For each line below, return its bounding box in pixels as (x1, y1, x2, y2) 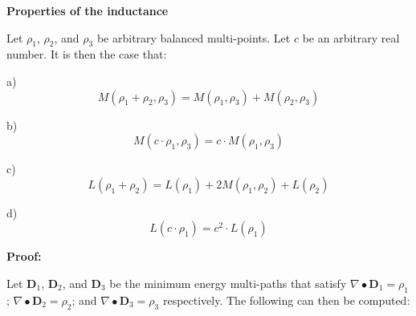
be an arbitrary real (302, 29, 400, 46)
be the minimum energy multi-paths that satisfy (109, 274, 347, 291)
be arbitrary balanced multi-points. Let (96, 29, 291, 46)
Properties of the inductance (6, 2, 169, 18)
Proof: (6, 248, 42, 265)
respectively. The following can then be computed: (162, 291, 410, 308)
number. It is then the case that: (6, 46, 167, 63)
